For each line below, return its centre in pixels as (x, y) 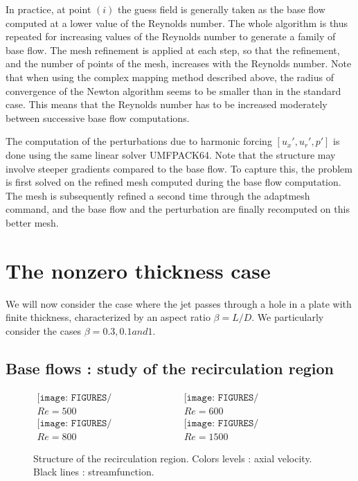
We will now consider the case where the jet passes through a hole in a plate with (179, 303)
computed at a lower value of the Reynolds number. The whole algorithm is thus (177, 23)
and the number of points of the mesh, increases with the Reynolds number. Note (179, 63)
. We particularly (288, 317)
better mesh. (32, 222)
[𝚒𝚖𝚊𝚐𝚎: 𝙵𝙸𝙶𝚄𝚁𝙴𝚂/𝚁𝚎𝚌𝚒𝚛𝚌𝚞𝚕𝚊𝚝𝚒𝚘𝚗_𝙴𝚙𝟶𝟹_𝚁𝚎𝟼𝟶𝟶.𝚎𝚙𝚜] (221, 397)
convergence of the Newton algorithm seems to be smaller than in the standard (173, 90)
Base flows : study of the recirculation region (170, 368)
